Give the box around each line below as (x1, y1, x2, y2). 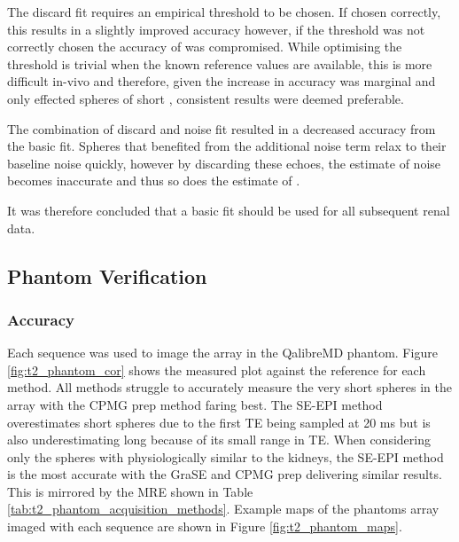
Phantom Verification (7, 262, 207, 289)
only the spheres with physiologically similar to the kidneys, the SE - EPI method (7, 447, 444, 466)
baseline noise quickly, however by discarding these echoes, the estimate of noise (7, 153, 441, 172)
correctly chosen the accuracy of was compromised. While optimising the (7, 37, 402, 56)
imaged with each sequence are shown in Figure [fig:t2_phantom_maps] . (7, 517, 402, 536)
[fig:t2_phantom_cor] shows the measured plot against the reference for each (7, 360, 426, 379)
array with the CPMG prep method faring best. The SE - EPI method (7, 395, 383, 413)
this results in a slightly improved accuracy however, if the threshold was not (7, 20, 425, 38)
